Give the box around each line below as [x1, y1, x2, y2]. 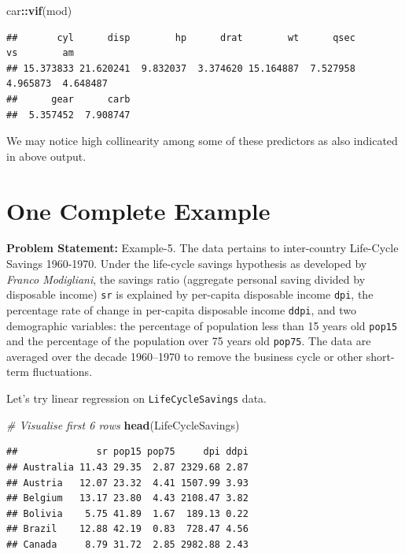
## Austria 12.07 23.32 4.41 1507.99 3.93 [6, 477, 249, 489]
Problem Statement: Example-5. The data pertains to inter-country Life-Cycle [6, 240, 399, 256]
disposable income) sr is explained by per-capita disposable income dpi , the [6, 286, 374, 303]
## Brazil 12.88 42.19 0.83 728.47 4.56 [6, 523, 249, 535]
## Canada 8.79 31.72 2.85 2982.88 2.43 [6, 538, 249, 550]
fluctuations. [32, 363, 93, 380]
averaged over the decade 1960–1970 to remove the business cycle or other [6, 348, 363, 364]
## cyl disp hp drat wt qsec [6, 32, 355, 43]
